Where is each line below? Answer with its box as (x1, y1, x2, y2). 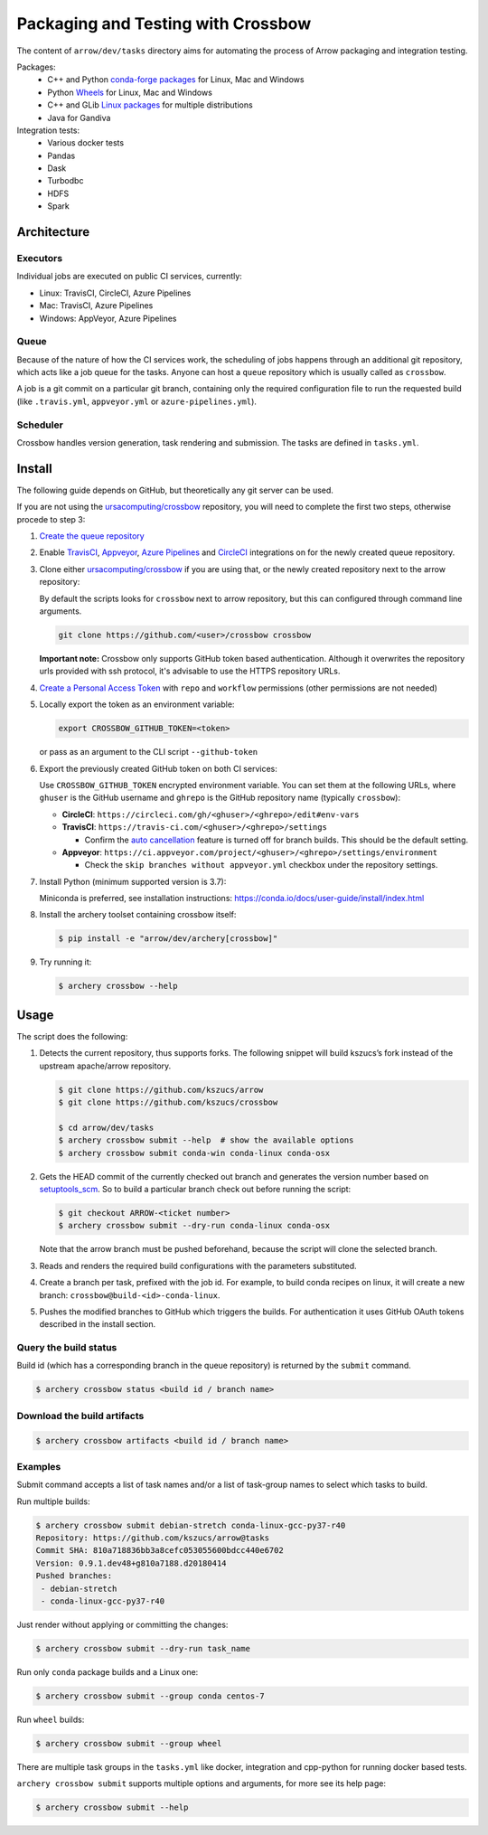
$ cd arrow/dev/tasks (58, 1122, 155, 1133)
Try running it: (39, 956, 92, 967)
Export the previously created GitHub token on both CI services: (39, 763, 277, 774)
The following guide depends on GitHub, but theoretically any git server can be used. (16, 485, 334, 495)
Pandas (47, 150, 76, 161)
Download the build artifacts (16, 1409, 145, 1422)
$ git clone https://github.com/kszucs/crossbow (58, 1097, 278, 1107)
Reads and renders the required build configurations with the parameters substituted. (39, 1260, 357, 1271)
